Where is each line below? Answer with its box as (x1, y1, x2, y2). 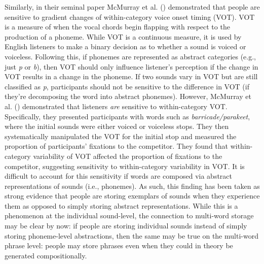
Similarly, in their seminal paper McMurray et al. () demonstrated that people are (5, 2, 260, 12)
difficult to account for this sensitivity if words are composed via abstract (5, 171, 232, 181)
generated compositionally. (5, 250, 87, 260)
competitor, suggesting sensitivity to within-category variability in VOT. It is (5, 160, 245, 171)
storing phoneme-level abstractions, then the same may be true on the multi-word (5, 230, 258, 241)
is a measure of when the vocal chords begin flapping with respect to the (5, 21, 230, 32)
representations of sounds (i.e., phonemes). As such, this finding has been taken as (5, 180, 260, 191)
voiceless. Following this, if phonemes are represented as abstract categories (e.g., (5, 51, 256, 61)
